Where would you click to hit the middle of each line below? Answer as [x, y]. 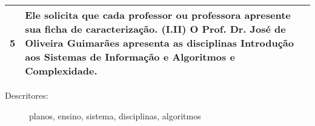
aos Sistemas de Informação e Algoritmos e [130, 57]
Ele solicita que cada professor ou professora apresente [158, 15]
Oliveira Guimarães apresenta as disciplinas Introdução [159, 43]
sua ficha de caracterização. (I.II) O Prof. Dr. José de [155, 29]
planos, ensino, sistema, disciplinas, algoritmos [115, 115]
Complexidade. [61, 71]
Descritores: [27, 95]
